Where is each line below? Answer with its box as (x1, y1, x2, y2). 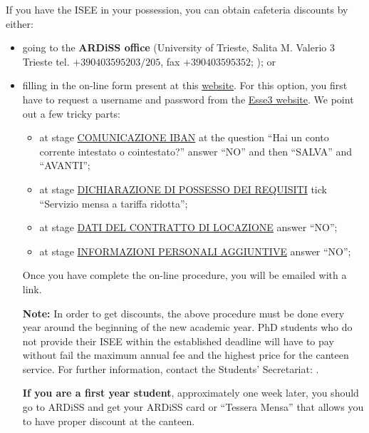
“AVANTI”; (39, 158, 90, 173)
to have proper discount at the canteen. (22, 413, 195, 428)
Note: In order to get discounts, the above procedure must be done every (22, 305, 345, 320)
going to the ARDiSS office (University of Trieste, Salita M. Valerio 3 (22, 40, 335, 55)
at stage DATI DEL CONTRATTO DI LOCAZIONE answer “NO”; (39, 220, 338, 235)
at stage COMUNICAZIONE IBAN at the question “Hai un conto (39, 130, 329, 145)
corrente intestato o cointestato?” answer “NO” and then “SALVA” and (39, 143, 352, 158)
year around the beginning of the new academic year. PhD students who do (22, 320, 353, 335)
